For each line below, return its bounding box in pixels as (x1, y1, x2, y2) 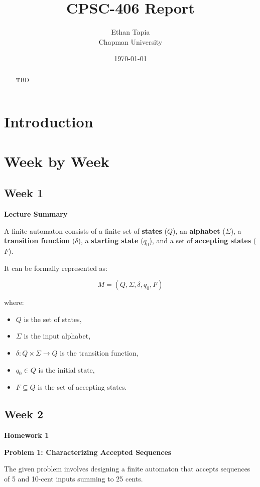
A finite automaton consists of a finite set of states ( (4, 225, 168, 236)
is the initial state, (38, 364, 95, 375)
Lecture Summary (4, 209, 68, 219)
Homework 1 (4, 430, 49, 440)
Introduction (4, 111, 93, 132)
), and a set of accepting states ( (149, 235, 256, 246)
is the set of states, (24, 313, 82, 324)
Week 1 (4, 185, 43, 201)
